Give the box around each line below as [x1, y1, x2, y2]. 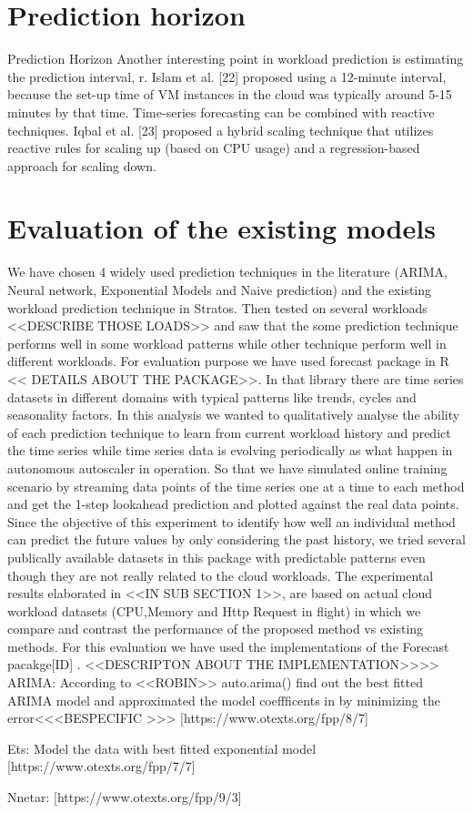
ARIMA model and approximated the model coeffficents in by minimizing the [7, 690, 440, 709]
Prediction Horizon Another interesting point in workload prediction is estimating [7, 49, 464, 68]
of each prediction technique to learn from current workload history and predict [7, 422, 451, 442]
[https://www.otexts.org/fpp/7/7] [7, 757, 196, 776]
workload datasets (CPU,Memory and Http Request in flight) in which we [7, 601, 421, 620]
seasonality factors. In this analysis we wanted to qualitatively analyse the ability [7, 405, 460, 424]
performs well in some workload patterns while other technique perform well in [7, 333, 447, 352]
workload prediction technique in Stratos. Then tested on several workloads [7, 298, 428, 317]
